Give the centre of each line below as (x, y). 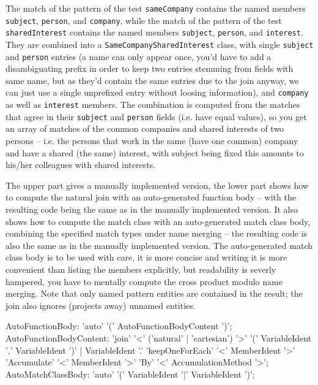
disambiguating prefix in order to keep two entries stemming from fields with (150, 68)
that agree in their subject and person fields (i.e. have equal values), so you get (156, 116)
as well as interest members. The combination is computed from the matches (153, 105)
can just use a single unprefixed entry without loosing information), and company (157, 92)
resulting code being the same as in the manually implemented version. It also (152, 209)
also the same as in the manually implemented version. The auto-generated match (159, 245)
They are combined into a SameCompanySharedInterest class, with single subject (160, 44)
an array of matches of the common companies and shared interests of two (145, 128)
